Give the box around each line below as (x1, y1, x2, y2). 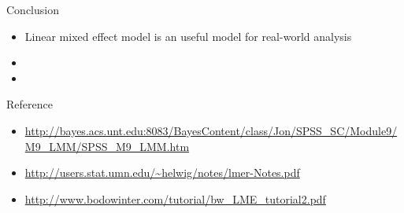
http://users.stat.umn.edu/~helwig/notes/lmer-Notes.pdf (24, 164, 300, 181)
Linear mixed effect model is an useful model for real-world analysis (24, 28, 352, 44)
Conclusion (6, 2, 59, 17)
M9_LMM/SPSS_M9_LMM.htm (24, 138, 190, 154)
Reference (6, 96, 53, 112)
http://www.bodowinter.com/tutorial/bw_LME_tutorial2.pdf (24, 190, 326, 207)
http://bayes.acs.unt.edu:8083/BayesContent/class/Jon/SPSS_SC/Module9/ (24, 122, 398, 138)
